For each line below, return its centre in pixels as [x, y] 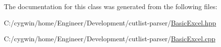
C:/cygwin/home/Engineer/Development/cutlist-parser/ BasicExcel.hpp [110, 22]
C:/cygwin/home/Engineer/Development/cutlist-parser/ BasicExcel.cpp [110, 39]
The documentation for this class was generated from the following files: [111, 6]
